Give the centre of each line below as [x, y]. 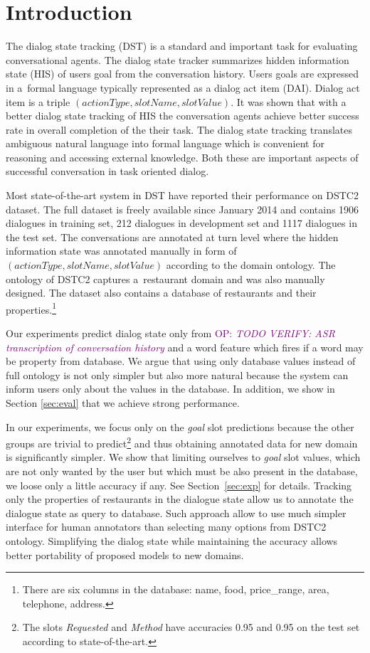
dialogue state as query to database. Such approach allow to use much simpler [176, 513]
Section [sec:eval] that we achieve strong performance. [123, 403]
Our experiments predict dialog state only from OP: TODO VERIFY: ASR [170, 333]
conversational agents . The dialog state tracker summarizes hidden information [178, 59]
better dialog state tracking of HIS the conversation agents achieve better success [183, 116]
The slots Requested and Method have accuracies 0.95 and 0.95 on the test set [191, 627]
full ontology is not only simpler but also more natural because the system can [177, 375]
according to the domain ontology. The [251, 265]
